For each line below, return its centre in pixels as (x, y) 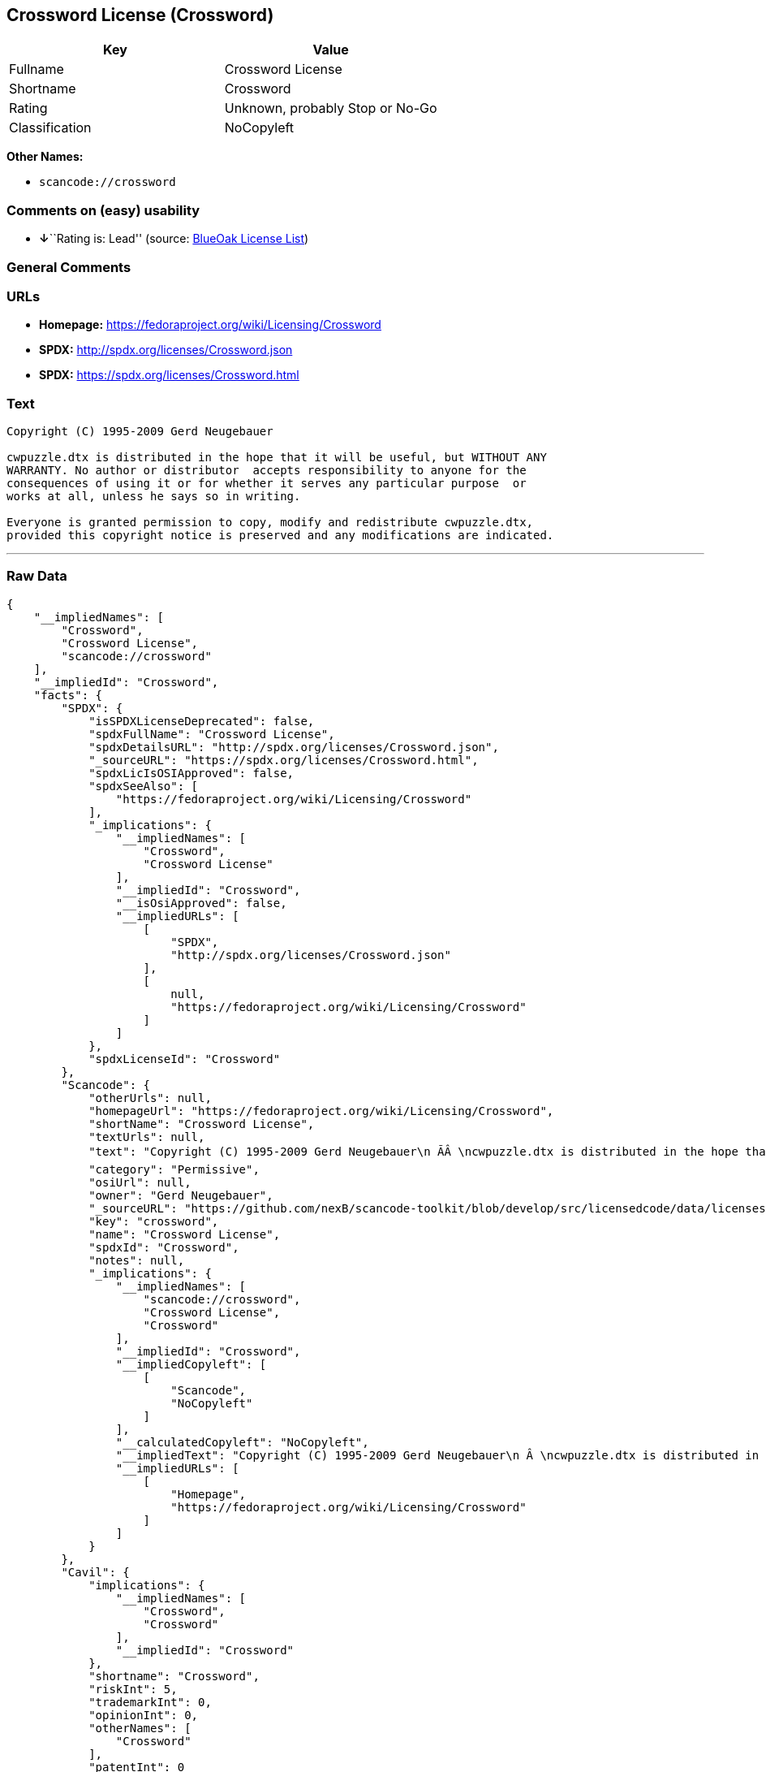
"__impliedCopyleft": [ (191, 1364)
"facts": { (68, 695)
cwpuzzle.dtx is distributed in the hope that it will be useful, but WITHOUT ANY (277, 458)
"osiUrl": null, (140, 1182)
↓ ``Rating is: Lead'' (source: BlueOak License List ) (174, 239)
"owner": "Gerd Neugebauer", (181, 1195)
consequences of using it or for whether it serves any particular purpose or (267, 484)
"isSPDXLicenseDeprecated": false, (202, 721)
